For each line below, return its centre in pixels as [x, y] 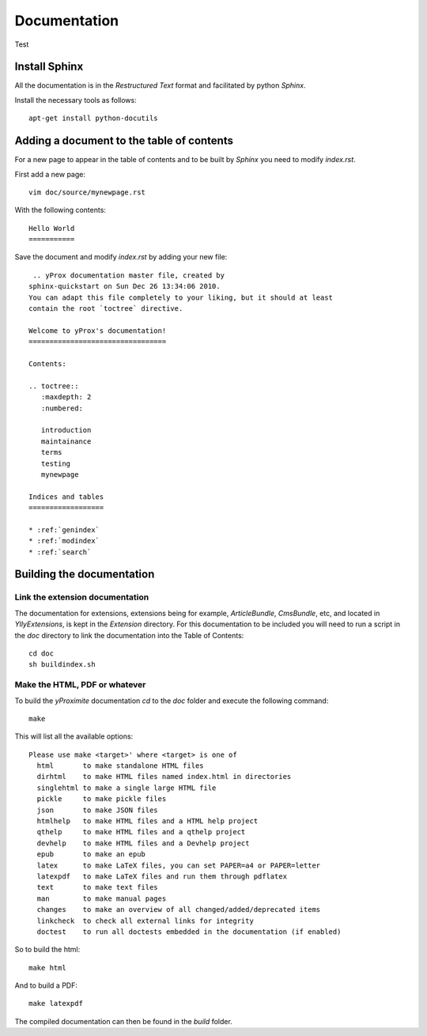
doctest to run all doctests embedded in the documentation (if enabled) [189, 932]
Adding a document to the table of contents [124, 141]
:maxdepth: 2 [66, 397]
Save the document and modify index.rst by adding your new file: [121, 257]
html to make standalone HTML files [121, 766]
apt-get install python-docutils [93, 118]
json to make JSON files [97, 810]
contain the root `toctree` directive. [106, 309]
